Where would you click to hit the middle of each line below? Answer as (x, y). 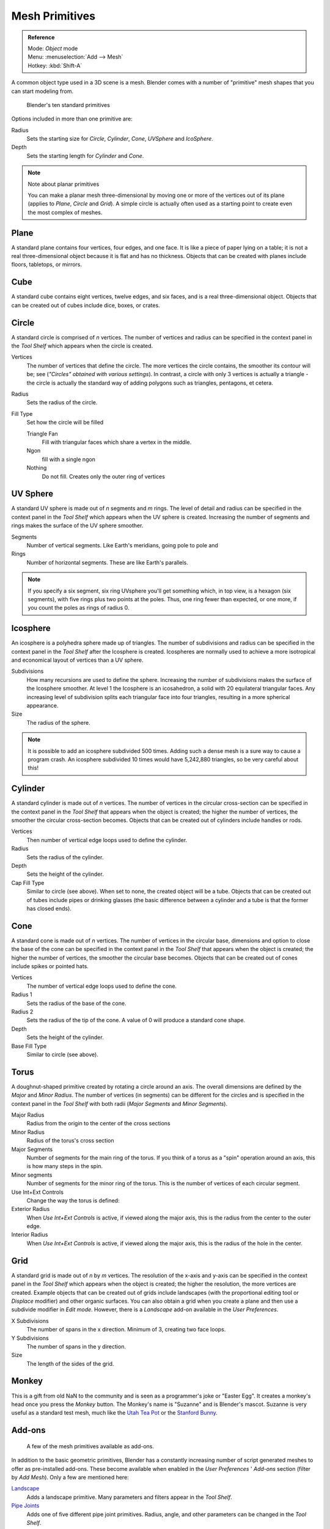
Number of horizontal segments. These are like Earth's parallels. (108, 562)
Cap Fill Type (28, 883)
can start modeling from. (42, 91)
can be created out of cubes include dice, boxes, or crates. (86, 305)
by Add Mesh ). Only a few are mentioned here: (70, 1477)
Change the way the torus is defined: (73, 1200)
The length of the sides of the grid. (70, 1363)
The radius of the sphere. (59, 722)
